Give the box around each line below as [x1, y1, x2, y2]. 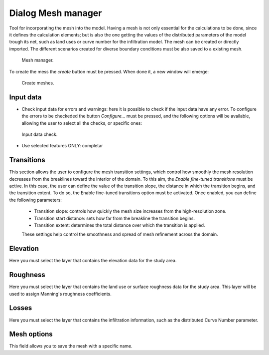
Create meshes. [21, 80, 54, 86]
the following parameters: [9, 197, 62, 203]
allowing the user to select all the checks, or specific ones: [21, 120, 142, 126]
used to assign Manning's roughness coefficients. [9, 291, 112, 297]
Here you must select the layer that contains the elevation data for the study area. [9, 258, 177, 264]
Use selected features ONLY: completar [21, 143, 103, 149]
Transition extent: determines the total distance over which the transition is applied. [34, 222, 205, 228]
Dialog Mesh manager [9, 7, 102, 18]
